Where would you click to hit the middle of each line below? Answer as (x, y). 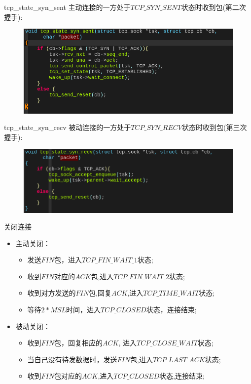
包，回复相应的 (79, 343)
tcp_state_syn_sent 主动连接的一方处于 (67, 7)
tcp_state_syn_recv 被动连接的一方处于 (68, 127)
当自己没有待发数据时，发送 (72, 359)
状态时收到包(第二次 (214, 7)
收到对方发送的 (52, 293)
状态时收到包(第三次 (214, 127)
